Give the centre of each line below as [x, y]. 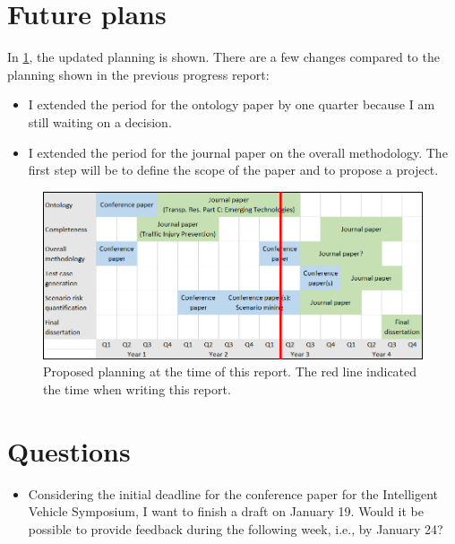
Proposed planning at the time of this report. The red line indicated [230, 371]
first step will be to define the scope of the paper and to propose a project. [233, 170]
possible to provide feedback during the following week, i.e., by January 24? [236, 528]
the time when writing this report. [137, 389]
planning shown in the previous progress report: [138, 74]
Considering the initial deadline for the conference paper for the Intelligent [233, 493]
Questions [69, 450]
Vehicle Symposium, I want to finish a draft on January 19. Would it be [226, 511]
